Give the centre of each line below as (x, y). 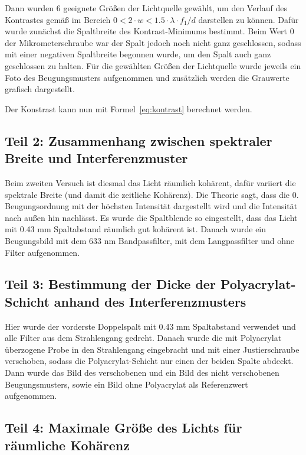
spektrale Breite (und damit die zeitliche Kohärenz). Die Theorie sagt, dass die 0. (152, 194)
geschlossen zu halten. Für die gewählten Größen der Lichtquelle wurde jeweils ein (153, 65)
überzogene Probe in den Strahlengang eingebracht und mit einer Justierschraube (152, 349)
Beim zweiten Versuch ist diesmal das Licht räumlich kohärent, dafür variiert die (150, 182)
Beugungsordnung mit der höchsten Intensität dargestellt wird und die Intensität (151, 206)
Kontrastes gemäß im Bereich (58, 19)
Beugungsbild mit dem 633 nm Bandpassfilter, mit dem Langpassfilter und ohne (150, 240)
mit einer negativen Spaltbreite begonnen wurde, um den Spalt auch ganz (138, 54)
